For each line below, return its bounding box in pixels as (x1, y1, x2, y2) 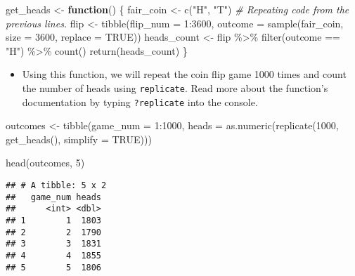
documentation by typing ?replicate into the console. (22, 94, 258, 109)
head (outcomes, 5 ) (6, 155, 85, 170)
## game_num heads (6, 192, 102, 202)
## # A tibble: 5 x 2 (6, 180, 107, 191)
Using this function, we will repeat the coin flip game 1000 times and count (22, 67, 347, 81)
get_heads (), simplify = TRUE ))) (6, 131, 152, 146)
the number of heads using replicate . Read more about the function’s (22, 80, 328, 95)
